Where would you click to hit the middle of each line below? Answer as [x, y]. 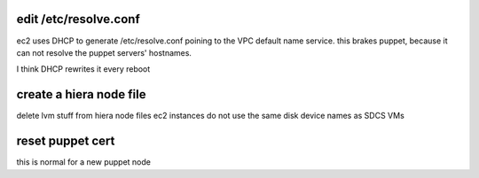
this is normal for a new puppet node [83, 162]
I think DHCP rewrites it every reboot [83, 69]
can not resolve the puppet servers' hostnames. [104, 52]
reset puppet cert [66, 141]
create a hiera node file [81, 94]
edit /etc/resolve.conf [79, 19]
